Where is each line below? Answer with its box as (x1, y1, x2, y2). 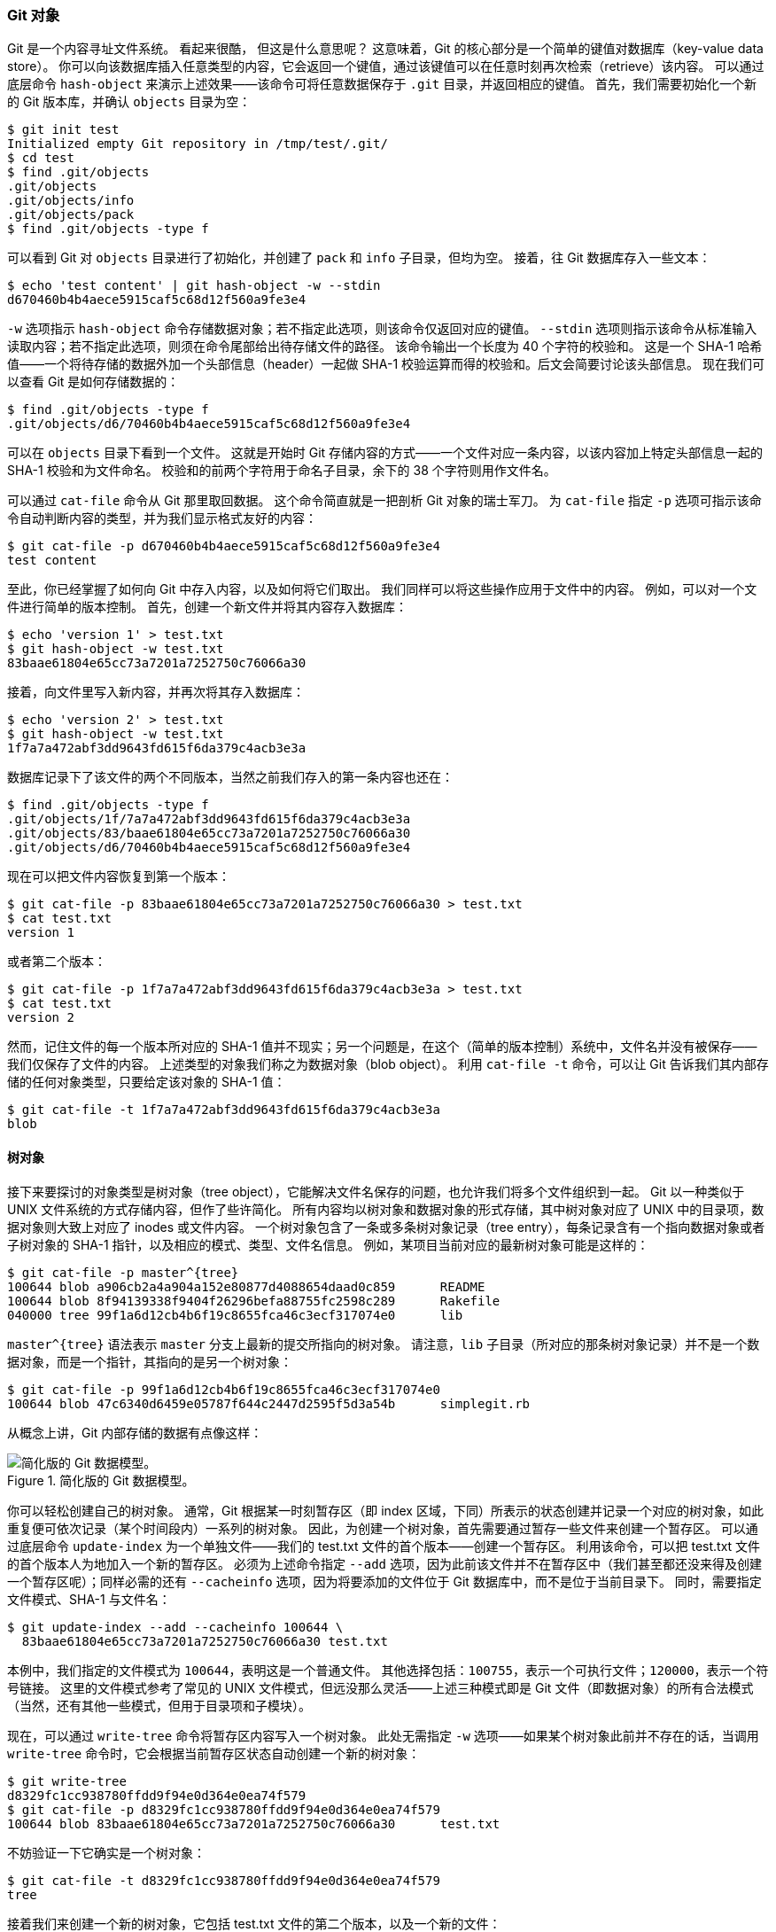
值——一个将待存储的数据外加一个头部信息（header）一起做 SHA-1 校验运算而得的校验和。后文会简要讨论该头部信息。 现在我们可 (7, 356, 764, 372)
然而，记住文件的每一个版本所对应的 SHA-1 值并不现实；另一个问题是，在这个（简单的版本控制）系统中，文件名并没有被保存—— (7, 1039, 757, 1055)
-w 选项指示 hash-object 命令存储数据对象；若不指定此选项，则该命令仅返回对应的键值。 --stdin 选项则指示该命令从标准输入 (7, 321, 757, 337)
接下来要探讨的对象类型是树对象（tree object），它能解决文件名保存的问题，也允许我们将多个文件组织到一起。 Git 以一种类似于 (7, 1183, 745, 1199)
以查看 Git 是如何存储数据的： (7, 374, 180, 390)
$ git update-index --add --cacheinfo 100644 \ (7, 1619, 344, 1634)
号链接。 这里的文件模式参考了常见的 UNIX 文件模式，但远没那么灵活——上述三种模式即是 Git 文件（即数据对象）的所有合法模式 (7, 1679, 754, 1695)
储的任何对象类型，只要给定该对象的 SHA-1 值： (7, 1074, 286, 1090)
